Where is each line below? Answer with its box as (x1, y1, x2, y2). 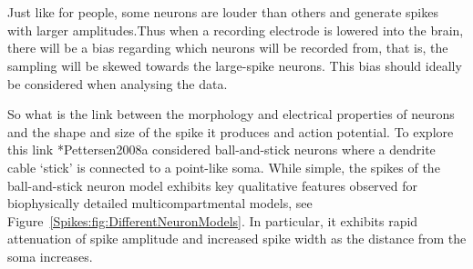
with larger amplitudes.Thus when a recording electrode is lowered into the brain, (7, 20, 464, 39)
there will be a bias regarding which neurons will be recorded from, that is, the (7, 38, 448, 57)
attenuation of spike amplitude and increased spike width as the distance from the (7, 229, 467, 248)
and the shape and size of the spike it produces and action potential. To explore (7, 122, 454, 141)
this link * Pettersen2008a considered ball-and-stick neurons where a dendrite (7, 140, 436, 159)
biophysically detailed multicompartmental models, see (7, 194, 313, 213)
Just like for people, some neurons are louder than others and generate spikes (7, 3, 438, 22)
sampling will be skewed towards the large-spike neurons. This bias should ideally (7, 55, 462, 75)
